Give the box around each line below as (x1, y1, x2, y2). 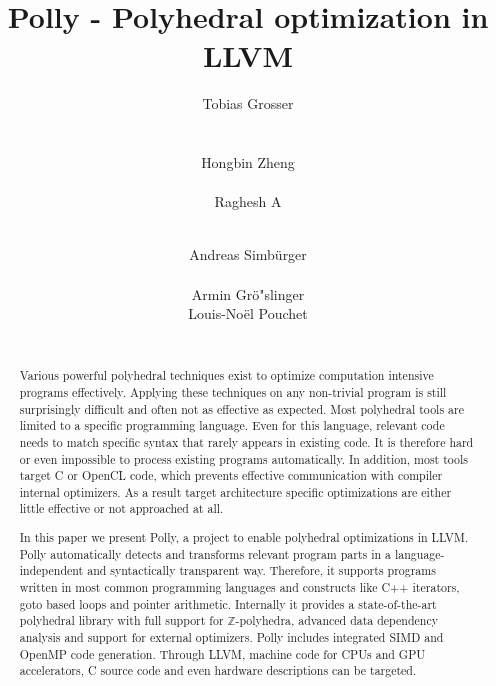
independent (19, 562, 84, 579)
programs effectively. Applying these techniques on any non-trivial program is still (19, 383, 447, 400)
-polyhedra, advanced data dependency (235, 612, 439, 629)
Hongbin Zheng (201, 152, 295, 173)
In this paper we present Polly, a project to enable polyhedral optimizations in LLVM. (19, 529, 469, 546)
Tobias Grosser (202, 93, 294, 114)
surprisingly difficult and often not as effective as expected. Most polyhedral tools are (19, 400, 464, 417)
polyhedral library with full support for (19, 612, 224, 629)
